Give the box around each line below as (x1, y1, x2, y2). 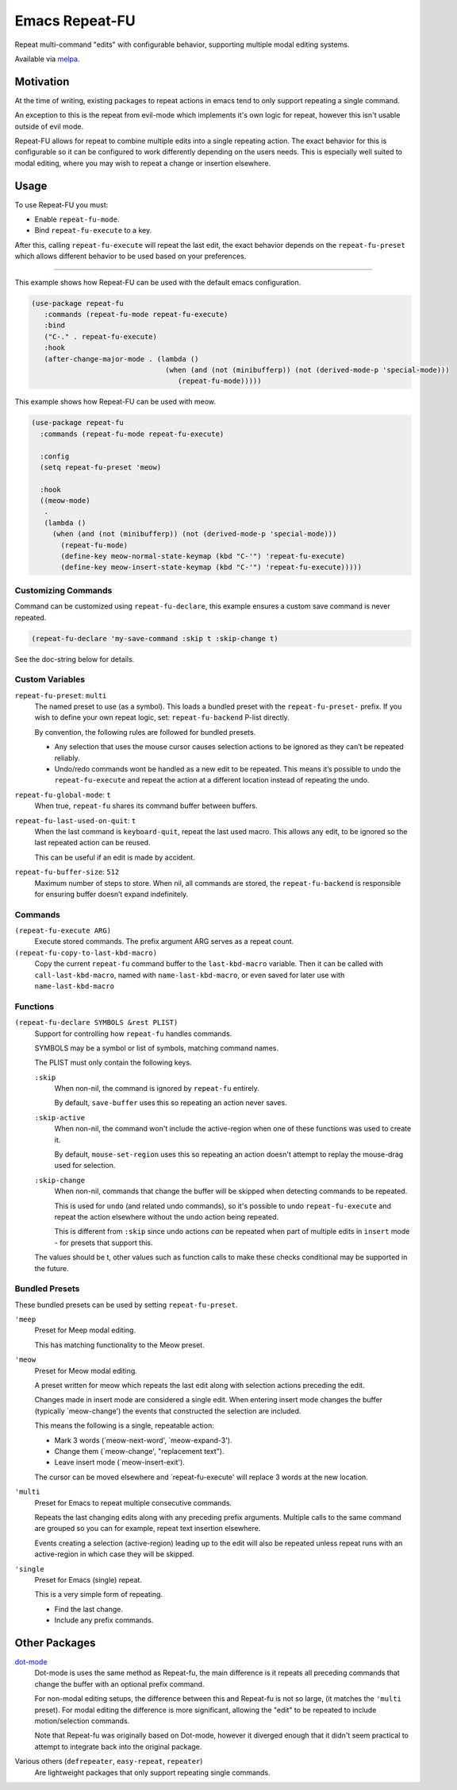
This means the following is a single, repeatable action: (34, 1421, 214, 1430)
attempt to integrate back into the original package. (34, 1742, 202, 1751)
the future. (34, 1263, 69, 1273)
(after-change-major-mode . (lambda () (44, 354, 199, 363)
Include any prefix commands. (54, 1615, 154, 1625)
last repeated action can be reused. (34, 838, 151, 848)
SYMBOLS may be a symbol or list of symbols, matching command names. (34, 1043, 279, 1053)
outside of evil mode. (14, 122, 83, 131)
